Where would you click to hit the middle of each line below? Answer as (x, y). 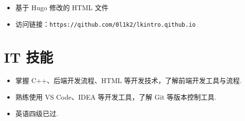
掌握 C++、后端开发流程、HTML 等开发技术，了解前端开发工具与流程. (129, 80)
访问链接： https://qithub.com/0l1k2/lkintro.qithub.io (105, 24)
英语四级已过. (37, 113)
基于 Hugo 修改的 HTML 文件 (62, 7)
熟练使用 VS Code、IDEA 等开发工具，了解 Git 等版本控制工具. (116, 96)
